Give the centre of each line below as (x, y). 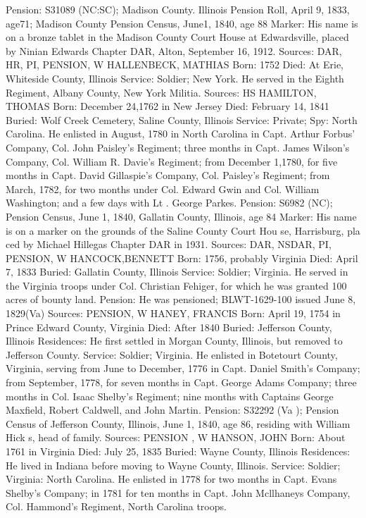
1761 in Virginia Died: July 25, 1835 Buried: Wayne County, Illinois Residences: (178, 451)
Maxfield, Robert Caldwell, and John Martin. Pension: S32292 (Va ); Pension (172, 410)
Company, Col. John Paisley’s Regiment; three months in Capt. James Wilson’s (178, 147)
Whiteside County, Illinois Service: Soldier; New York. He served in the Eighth (175, 78)
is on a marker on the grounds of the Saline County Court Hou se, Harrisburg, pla (183, 230)
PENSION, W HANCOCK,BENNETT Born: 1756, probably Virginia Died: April (182, 258)
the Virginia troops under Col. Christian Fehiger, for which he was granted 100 (176, 285)
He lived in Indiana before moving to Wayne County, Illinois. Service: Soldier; (173, 465)
